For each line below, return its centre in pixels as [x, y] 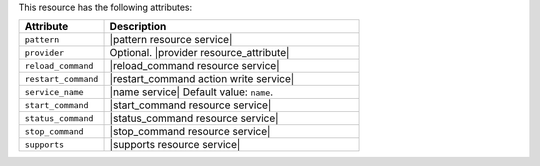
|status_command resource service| [194, 118]
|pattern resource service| [171, 40]
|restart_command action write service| [202, 79]
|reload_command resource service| [194, 66]
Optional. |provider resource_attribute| [199, 53]
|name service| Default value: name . [191, 92]
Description [138, 27]
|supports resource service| [175, 145]
